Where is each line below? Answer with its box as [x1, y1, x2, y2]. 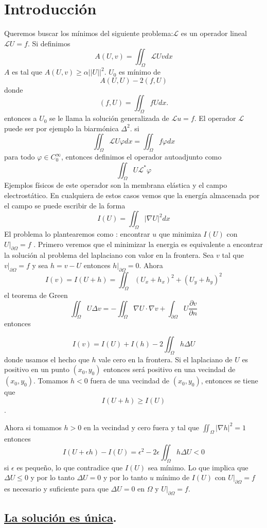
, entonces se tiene [201, 375, 258, 386]
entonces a [4, 113, 37, 124]
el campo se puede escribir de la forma [4, 200, 126, 210]
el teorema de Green [4, 289, 68, 300]
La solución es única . [4, 509, 117, 525]
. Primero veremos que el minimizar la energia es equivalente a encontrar [33, 238, 263, 249]
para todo [4, 151, 35, 162]
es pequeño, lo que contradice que [16, 462, 123, 472]
